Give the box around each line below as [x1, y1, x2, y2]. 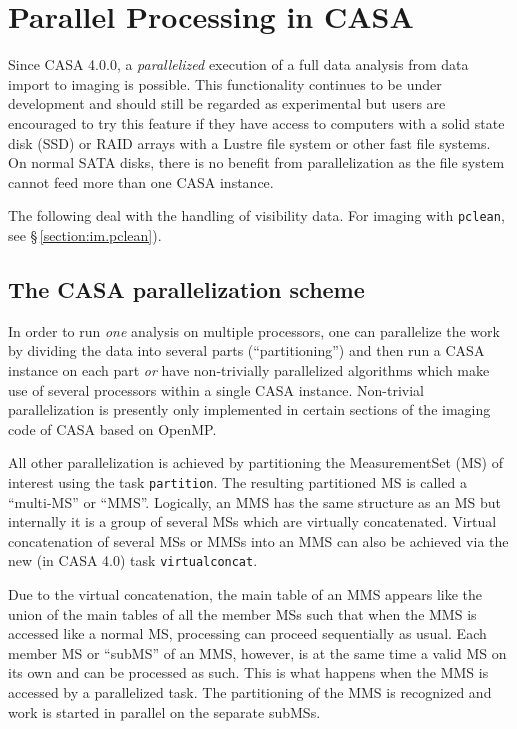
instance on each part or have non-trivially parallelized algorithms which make [8, 359, 490, 380]
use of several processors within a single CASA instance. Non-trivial [8, 379, 425, 400]
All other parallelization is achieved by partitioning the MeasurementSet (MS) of [8, 452, 504, 473]
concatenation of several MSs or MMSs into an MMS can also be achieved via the [8, 530, 509, 551]
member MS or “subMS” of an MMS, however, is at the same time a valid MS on [8, 642, 507, 663]
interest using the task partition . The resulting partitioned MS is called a [8, 471, 467, 492]
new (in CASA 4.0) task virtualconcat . [8, 550, 258, 571]
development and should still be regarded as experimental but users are [8, 93, 446, 114]
